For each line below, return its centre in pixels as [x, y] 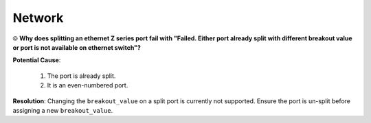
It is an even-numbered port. [88, 85]
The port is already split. [81, 76]
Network [38, 18]
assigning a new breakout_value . [63, 110]
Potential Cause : [37, 60]
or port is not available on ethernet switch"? [77, 47]
